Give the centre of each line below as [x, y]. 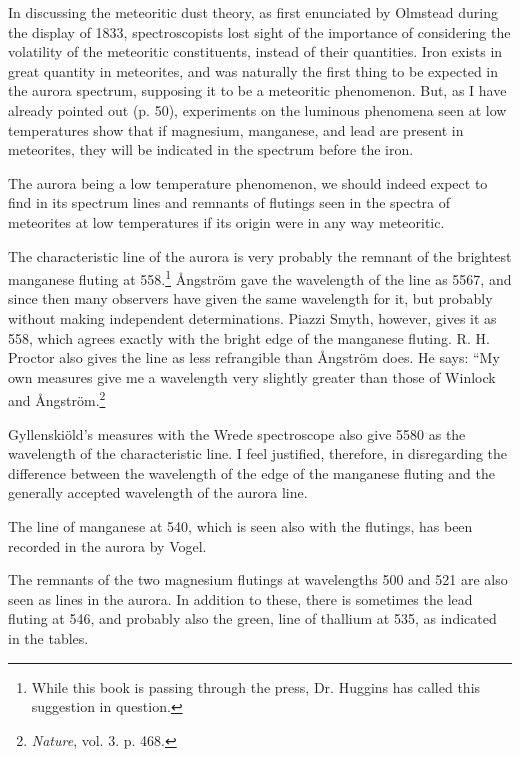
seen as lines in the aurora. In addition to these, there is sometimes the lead [240, 598]
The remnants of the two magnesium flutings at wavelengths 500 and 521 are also [258, 579]
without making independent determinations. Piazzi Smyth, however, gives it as [252, 317]
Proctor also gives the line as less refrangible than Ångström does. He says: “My [254, 357]
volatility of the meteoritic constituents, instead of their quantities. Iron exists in [255, 51]
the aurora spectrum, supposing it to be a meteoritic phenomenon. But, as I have [257, 90]
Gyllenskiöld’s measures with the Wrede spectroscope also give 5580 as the [237, 433]
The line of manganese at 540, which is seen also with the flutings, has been [240, 525]
